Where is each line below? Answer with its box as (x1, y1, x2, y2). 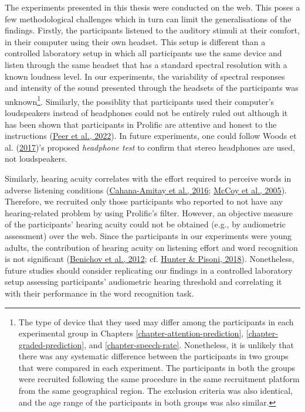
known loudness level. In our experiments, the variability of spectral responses (5, 70, 285, 82)
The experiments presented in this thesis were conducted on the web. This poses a (5, 1, 300, 13)
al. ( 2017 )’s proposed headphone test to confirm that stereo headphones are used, (5, 141, 295, 153)
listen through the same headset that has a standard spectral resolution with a (5, 58, 287, 70)
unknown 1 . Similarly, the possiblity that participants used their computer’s (5, 93, 274, 107)
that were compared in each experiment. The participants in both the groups (18, 361, 296, 373)
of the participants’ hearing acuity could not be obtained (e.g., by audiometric (5, 218, 286, 230)
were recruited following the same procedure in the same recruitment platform (18, 373, 300, 385)
